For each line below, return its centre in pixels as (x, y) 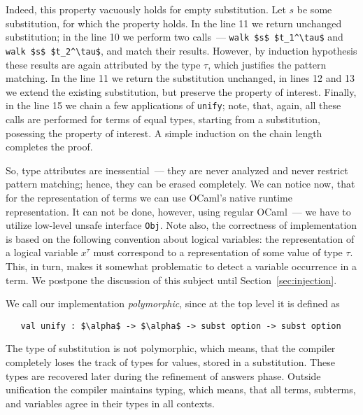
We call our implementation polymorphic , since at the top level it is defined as (173, 303)
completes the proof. (49, 147)
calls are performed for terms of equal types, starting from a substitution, (163, 119)
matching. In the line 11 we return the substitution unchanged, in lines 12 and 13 (180, 78)
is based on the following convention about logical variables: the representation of (180, 238)
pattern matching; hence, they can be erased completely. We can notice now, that (180, 184)
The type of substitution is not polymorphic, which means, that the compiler (171, 348)
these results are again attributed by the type (103, 64)
